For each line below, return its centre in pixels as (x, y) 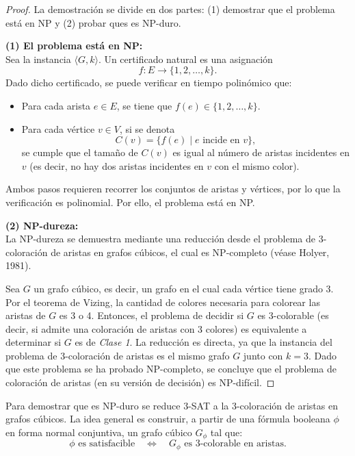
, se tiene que (144, 105)
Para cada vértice (58, 128)
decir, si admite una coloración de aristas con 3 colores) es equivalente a (156, 328)
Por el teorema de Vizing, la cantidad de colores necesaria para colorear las (163, 302)
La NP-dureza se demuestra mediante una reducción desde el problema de (161, 239)
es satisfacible (107, 444)
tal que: (226, 432)
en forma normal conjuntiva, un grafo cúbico (99, 432)
